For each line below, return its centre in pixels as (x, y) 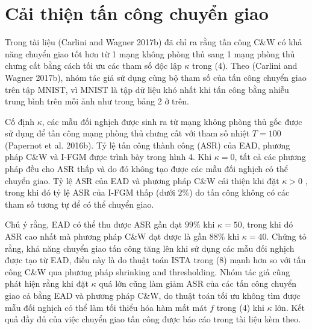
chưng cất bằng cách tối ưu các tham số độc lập (93, 65)
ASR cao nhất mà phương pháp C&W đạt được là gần (106, 236)
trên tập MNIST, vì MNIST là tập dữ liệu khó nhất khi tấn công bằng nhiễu (147, 89)
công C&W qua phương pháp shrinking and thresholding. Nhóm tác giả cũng (148, 271)
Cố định (20, 121)
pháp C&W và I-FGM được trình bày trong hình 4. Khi (108, 157)
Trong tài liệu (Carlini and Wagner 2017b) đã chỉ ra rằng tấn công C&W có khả (154, 42)
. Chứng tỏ (286, 236)
